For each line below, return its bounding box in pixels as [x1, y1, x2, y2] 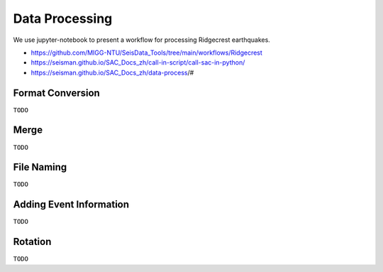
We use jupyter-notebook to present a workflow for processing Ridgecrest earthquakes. [13, 36, 271, 44]
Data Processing [13, 11, 113, 26]
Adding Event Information [13, 199, 130, 211]
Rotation [13, 236, 52, 248]
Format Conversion [13, 87, 101, 99]
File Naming [13, 161, 67, 173]
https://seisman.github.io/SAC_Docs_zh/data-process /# [30, 68, 194, 77]
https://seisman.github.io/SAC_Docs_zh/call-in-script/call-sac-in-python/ [30, 58, 245, 67]
